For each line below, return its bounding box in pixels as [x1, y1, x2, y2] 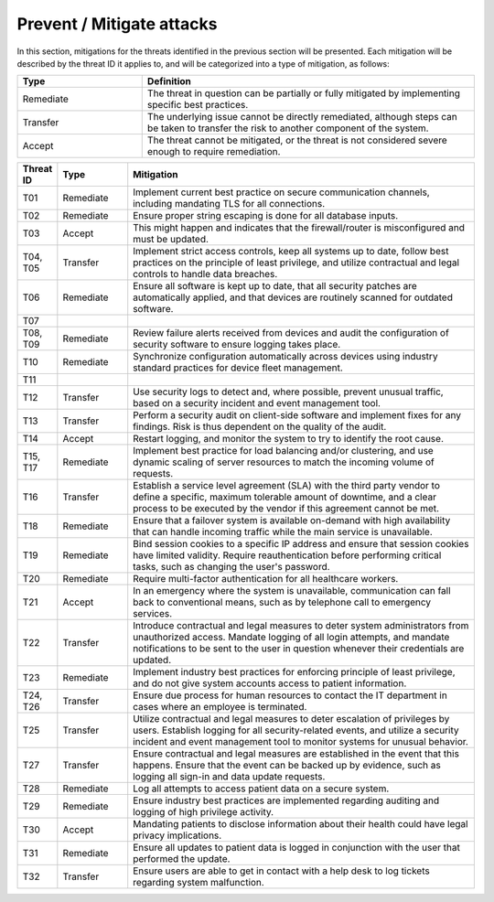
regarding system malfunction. [133, 876, 264, 889]
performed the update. [133, 853, 231, 865]
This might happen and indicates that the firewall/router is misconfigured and [133, 221, 466, 234]
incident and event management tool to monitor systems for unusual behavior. [133, 736, 468, 748]
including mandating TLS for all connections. [133, 198, 326, 210]
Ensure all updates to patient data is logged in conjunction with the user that [133, 842, 461, 854]
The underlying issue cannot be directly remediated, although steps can [146, 111, 457, 123]
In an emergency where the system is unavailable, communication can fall [133, 585, 452, 597]
